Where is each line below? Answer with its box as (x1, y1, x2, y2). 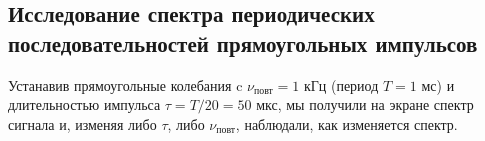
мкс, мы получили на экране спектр (256, 94, 474, 115)
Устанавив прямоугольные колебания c (8, 74, 243, 95)
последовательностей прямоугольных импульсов (8, 27, 478, 58)
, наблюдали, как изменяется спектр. (235, 113, 458, 134)
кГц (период (303, 74, 379, 95)
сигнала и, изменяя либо (8, 113, 157, 134)
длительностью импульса (8, 94, 161, 115)
